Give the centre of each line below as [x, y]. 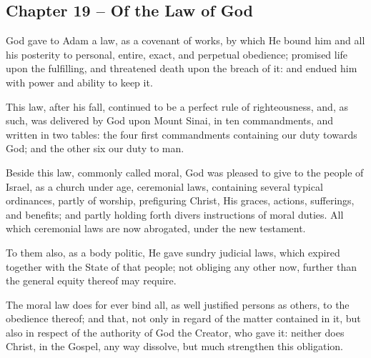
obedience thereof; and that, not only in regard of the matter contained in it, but [183, 318]
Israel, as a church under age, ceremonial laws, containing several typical [164, 186]
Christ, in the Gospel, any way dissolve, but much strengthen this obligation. [174, 346]
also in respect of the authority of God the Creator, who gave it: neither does [175, 332]
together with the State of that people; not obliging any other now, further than [181, 266]
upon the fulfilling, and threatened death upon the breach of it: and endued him [182, 68]
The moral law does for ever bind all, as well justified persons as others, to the [178, 304]
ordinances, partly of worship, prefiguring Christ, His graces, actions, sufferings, [180, 200]
